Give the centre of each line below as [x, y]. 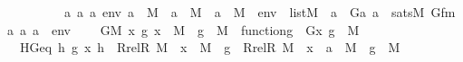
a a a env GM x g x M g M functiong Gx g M [183, 29]
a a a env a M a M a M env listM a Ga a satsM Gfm [260, 12]
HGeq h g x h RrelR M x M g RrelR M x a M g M [210, 47]
